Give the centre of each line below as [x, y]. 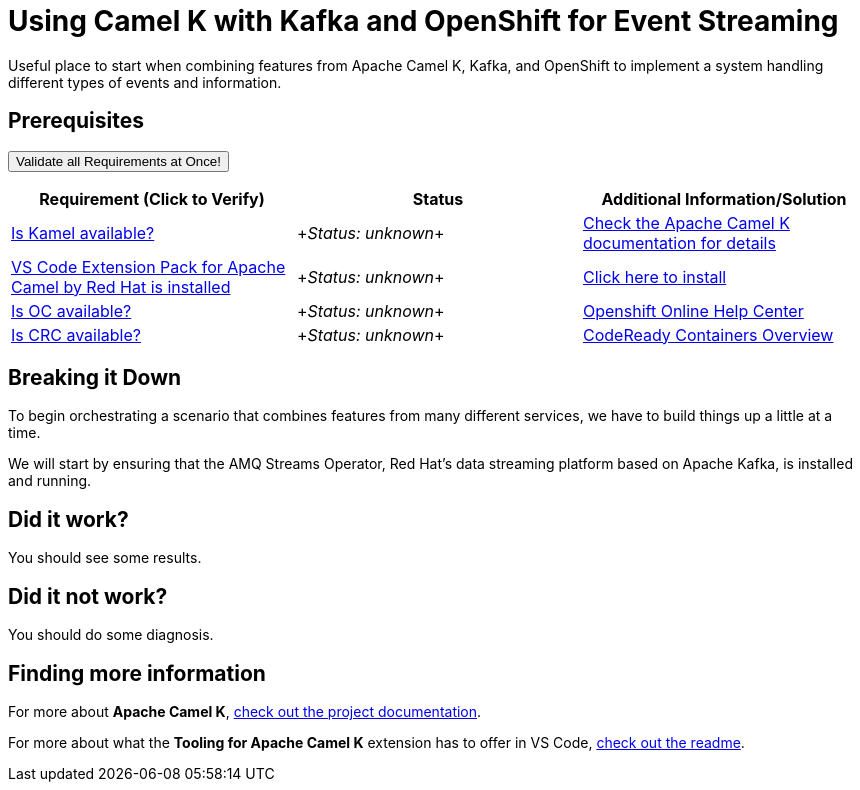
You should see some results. [105, 558]
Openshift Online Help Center [693, 310]
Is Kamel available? [83, 232]
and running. [50, 481]
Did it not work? [88, 596]
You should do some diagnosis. [111, 635]
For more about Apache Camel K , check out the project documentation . [245, 711]
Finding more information [137, 673]
